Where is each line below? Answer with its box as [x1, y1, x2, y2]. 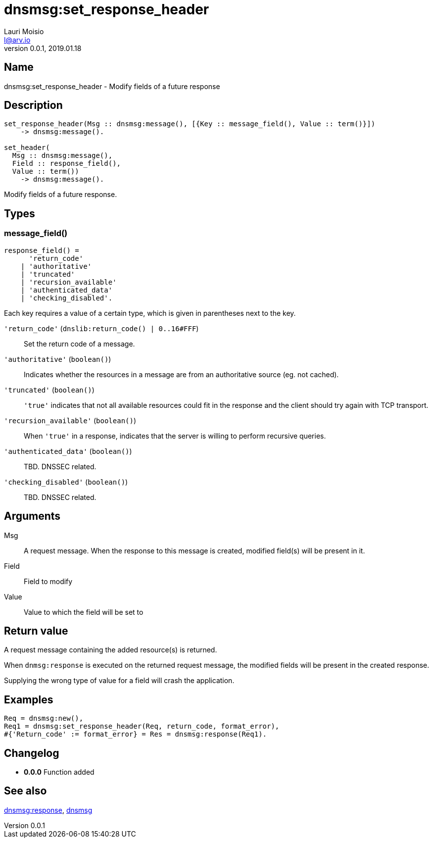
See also [4, 785, 47, 797]
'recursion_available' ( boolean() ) [4, 416, 137, 425]
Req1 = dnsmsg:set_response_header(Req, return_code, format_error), [4, 722, 280, 731]
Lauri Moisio [4, 27, 44, 36]
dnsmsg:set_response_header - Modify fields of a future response [4, 82, 220, 91]
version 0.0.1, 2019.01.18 [4, 44, 82, 52]
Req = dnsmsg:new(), [4, 714, 84, 723]
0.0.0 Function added [24, 768, 95, 777]
